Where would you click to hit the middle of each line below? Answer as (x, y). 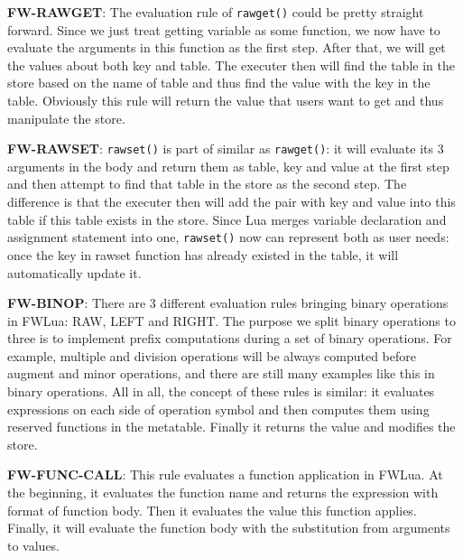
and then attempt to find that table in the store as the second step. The (207, 184)
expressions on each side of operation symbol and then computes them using (218, 409)
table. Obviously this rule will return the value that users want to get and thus (226, 101)
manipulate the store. (66, 118)
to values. (34, 545)
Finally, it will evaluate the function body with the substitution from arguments (229, 528)
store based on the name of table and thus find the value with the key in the (219, 83)
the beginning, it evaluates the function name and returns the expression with (223, 493)
